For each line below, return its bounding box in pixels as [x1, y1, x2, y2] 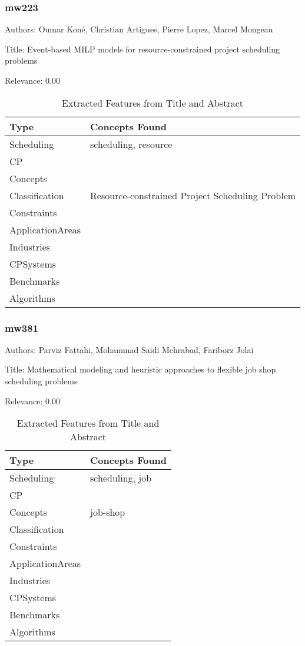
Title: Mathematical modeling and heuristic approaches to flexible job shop [5, 363, 276, 375]
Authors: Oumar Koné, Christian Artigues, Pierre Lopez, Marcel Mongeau [5, 23, 273, 35]
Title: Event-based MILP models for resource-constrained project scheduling [5, 42, 280, 55]
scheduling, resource [90, 137, 173, 151]
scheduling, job [90, 471, 152, 485]
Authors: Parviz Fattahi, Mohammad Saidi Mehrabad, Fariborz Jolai [5, 343, 254, 355]
